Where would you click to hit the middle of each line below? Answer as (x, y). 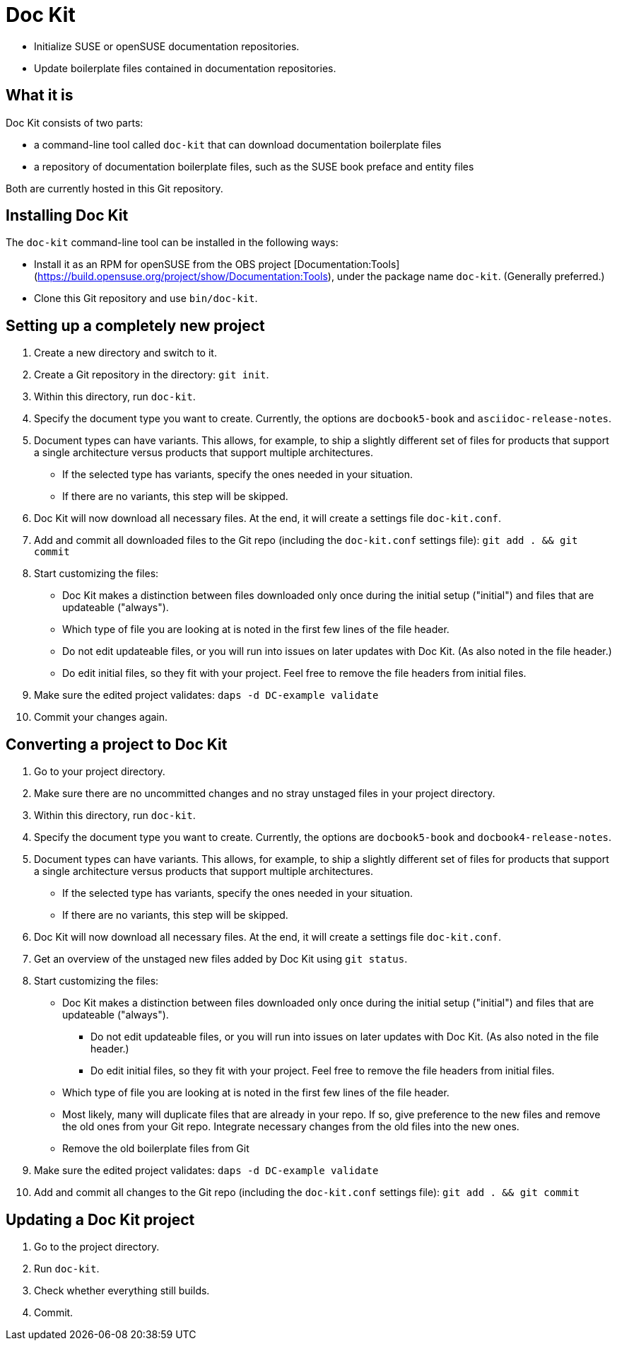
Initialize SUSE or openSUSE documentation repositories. (167, 46)
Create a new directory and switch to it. (125, 353)
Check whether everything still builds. (122, 1290)
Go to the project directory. (97, 1246)
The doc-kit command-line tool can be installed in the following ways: (172, 243)
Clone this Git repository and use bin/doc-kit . (146, 298)
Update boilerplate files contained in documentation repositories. (185, 68)
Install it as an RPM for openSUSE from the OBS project (163, 265)
